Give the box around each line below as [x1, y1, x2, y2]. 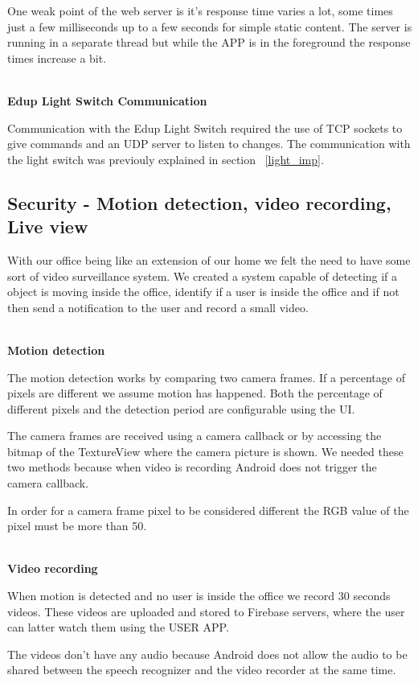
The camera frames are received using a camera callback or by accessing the [7, 427, 382, 444]
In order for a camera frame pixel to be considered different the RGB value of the [7, 501, 409, 518]
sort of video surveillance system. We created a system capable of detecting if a [7, 267, 398, 284]
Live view [7, 214, 88, 239]
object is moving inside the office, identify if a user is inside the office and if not [7, 283, 400, 300]
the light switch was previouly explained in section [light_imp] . [7, 150, 324, 167]
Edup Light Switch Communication [7, 92, 207, 109]
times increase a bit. [7, 49, 107, 66]
